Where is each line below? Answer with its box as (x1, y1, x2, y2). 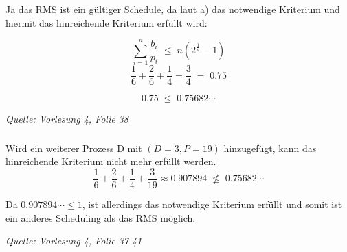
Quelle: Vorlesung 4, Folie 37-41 (5, 234, 142, 248)
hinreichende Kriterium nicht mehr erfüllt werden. (5, 154, 216, 168)
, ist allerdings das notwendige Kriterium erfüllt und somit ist (82, 197, 342, 212)
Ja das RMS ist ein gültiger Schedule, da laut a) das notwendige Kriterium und (5, 1, 340, 16)
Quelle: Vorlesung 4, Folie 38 (5, 112, 128, 126)
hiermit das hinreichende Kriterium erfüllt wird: (5, 15, 208, 29)
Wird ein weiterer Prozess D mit (5, 140, 142, 155)
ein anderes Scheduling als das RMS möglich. (5, 210, 196, 225)
